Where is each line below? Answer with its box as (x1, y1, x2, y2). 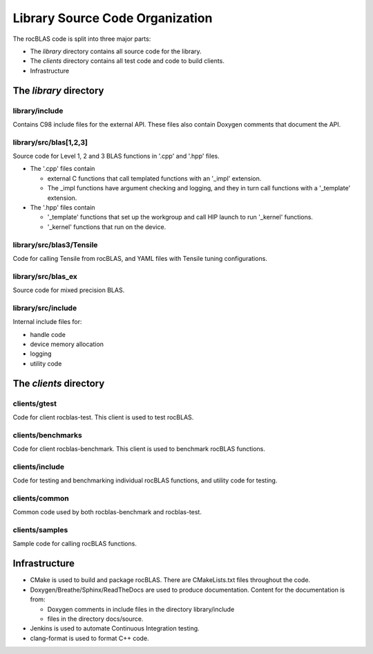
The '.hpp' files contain (30, 203, 96, 211)
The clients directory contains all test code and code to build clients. (30, 57, 224, 65)
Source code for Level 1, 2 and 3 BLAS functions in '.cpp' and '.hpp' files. (12, 152, 220, 161)
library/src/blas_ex (12, 271, 77, 281)
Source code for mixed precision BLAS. (12, 286, 125, 294)
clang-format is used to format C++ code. (30, 634, 149, 642)
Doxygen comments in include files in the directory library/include (47, 605, 235, 613)
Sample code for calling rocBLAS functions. (12, 540, 137, 548)
